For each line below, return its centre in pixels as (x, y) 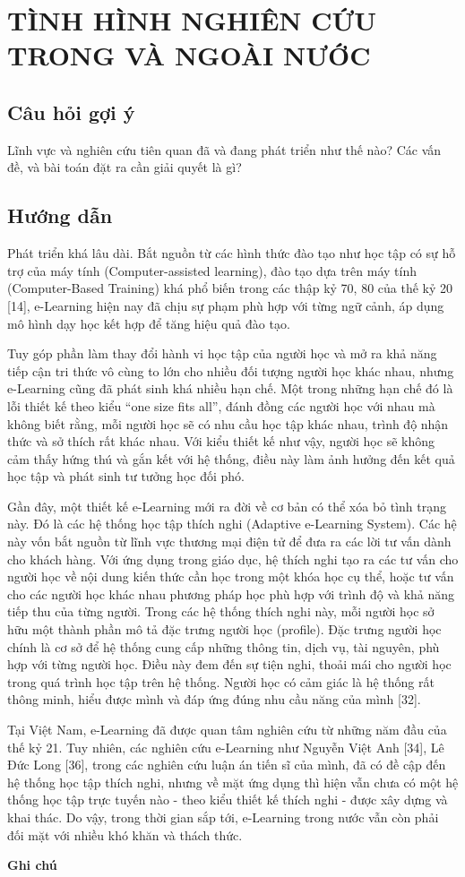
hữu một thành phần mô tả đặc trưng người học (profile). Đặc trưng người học (224, 629)
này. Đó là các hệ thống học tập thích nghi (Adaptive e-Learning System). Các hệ (232, 524)
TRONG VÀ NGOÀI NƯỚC (189, 55)
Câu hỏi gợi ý (71, 112)
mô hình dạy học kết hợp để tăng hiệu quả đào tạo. (149, 323)
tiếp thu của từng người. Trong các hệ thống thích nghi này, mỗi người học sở (221, 611)
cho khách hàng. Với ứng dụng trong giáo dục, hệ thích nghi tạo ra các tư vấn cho (233, 559)
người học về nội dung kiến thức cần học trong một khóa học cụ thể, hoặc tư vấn (231, 576)
